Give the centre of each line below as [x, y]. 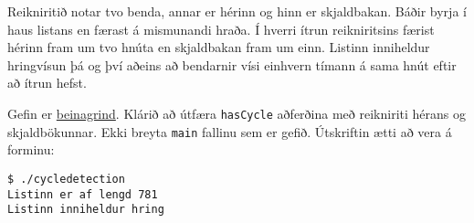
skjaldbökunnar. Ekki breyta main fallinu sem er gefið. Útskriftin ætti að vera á [230, 131]
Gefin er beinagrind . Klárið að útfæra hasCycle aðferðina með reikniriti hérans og [237, 113]
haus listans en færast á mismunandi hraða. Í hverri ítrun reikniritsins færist [221, 29]
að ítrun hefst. [47, 83]
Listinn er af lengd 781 [83, 194]
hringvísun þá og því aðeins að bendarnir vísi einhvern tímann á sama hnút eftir [232, 64]
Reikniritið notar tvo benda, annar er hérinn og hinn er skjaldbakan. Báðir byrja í [237, 11]
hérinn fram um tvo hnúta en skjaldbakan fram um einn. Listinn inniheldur [219, 47]
